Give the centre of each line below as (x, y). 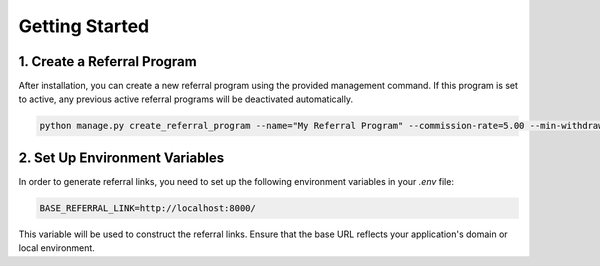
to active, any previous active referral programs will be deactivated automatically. (186, 99)
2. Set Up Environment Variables (121, 157)
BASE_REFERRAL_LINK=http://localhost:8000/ (148, 208)
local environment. (56, 248)
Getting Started (84, 26)
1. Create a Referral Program (107, 61)
